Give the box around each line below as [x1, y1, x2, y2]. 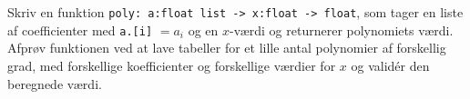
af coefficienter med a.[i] [7, 20, 153, 39]
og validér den [351, 55, 430, 74]
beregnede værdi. [7, 74, 102, 93]
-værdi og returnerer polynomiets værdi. [230, 20, 454, 39]
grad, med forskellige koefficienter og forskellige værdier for [7, 55, 336, 74]
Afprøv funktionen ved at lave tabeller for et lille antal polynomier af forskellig [7, 38, 446, 57]
